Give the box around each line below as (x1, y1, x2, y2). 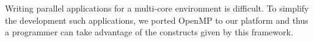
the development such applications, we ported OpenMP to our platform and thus (5, 13, 309, 26)
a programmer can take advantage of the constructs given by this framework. (5, 26, 293, 38)
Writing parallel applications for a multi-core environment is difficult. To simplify (5, 2, 309, 14)
